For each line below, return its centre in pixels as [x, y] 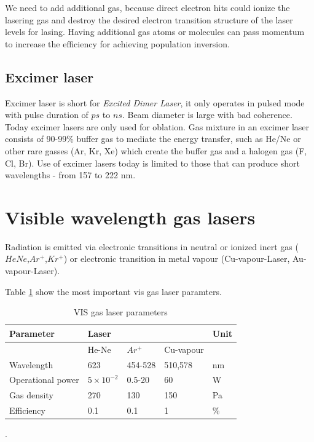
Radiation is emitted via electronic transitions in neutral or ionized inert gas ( [152, 246]
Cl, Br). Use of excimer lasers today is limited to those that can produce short [152, 163]
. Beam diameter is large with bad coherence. [207, 115]
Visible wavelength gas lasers [130, 217]
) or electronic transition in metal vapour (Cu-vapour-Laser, [177, 258]
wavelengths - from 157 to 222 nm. [70, 175]
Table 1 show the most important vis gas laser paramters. [113, 291]
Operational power [44, 380]
